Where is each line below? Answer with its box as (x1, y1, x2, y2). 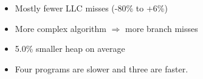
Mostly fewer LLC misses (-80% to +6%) (15, 2, 168, 14)
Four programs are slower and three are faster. (15, 62, 188, 75)
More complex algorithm (15, 22, 106, 34)
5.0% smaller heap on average (15, 42, 125, 55)
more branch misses (125, 22, 198, 34)
